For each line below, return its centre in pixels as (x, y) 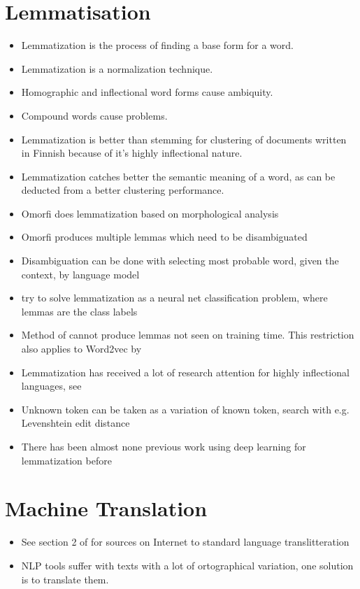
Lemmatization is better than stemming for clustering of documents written (184, 139)
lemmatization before (66, 460)
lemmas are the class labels (79, 311)
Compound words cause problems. (94, 115)
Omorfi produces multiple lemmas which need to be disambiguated (164, 237)
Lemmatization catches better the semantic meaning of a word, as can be (178, 176)
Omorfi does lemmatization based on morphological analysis (150, 213)
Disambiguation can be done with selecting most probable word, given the (180, 261)
